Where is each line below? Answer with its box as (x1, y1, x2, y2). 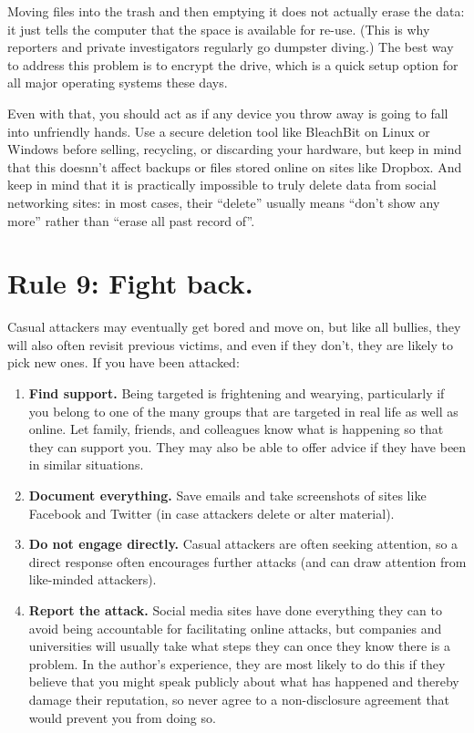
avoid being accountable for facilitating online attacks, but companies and (28, 618, 442, 637)
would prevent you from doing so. (28, 707, 216, 727)
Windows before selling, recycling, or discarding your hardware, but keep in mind (7, 139, 462, 159)
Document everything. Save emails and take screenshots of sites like (28, 486, 427, 504)
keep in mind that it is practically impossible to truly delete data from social (7, 175, 437, 194)
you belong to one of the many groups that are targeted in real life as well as (28, 401, 459, 420)
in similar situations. (28, 455, 144, 474)
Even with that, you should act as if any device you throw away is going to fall (7, 103, 448, 122)
